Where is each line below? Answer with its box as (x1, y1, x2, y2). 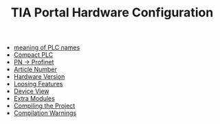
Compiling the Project (13, 101, 76, 110)
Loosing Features (13, 80, 63, 88)
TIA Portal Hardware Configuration (10, 5, 214, 21)
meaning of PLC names (13, 43, 80, 52)
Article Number (13, 65, 57, 73)
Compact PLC (13, 51, 54, 59)
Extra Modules (13, 95, 55, 103)
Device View (13, 87, 49, 95)
